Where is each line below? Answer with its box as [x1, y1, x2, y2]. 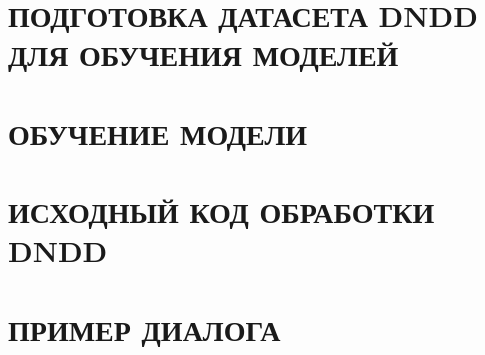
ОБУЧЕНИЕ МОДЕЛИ [8, 112, 308, 153]
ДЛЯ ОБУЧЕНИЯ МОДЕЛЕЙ [8, 34, 399, 75]
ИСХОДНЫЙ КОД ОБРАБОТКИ [8, 191, 435, 232]
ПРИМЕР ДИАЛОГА [8, 308, 281, 349]
